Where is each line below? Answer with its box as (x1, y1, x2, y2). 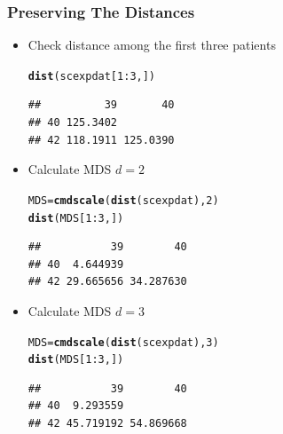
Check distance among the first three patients (28, 36, 276, 54)
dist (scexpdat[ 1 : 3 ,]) (28, 69, 156, 83)
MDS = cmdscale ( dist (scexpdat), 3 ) (28, 335, 219, 349)
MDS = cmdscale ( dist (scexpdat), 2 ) (28, 193, 219, 207)
